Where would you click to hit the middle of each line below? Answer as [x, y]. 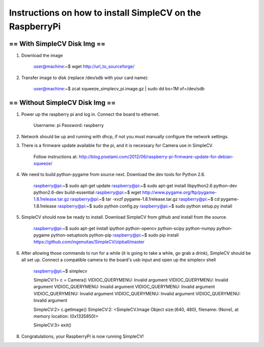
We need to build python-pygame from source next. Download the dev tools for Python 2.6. [113, 174]
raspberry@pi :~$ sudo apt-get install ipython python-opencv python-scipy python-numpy [124, 228]
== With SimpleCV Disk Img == [57, 44]
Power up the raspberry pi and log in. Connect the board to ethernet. [90, 114]
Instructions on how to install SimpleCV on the [105, 13]
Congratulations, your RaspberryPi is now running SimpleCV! [83, 336]
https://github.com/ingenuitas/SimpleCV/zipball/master [89, 242]
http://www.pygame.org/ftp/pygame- [179, 192]
